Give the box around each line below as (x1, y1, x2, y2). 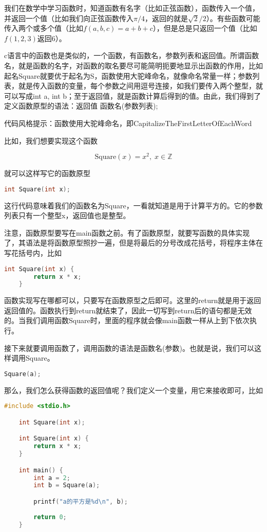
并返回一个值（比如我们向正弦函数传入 (4, 12, 133, 23)
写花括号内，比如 (4, 247, 62, 258)
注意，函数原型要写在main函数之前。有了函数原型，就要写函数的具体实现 (4, 227, 250, 238)
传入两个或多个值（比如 (4, 23, 83, 33)
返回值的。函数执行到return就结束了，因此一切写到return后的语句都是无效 (4, 305, 252, 315)
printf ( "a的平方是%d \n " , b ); (33, 498, 128, 505)
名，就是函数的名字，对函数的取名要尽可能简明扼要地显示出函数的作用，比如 (4, 60, 263, 70)
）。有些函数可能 (206, 12, 260, 23)
